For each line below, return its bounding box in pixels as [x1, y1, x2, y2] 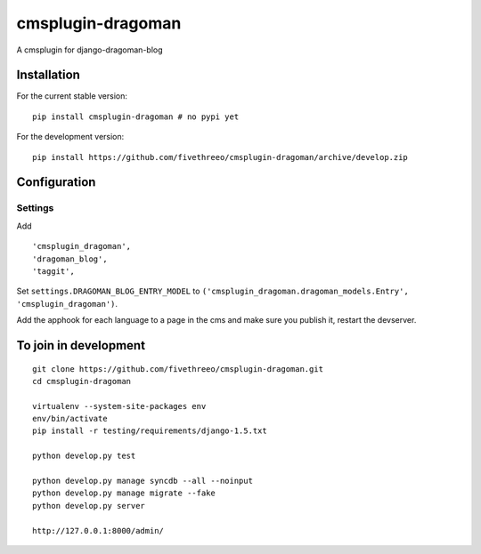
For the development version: [16, 132, 125, 142]
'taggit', [32, 266, 75, 276]
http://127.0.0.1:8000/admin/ [32, 526, 165, 535]
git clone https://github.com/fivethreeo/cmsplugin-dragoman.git [32, 364, 324, 373]
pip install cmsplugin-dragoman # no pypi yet [32, 111, 240, 122]
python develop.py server [32, 501, 146, 510]
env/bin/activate [32, 413, 108, 424]
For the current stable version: [16, 91, 128, 101]
